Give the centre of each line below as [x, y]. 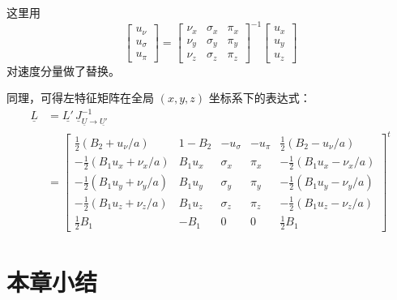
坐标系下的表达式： [260, 98]
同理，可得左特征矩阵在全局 [80, 98]
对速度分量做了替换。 [63, 70]
